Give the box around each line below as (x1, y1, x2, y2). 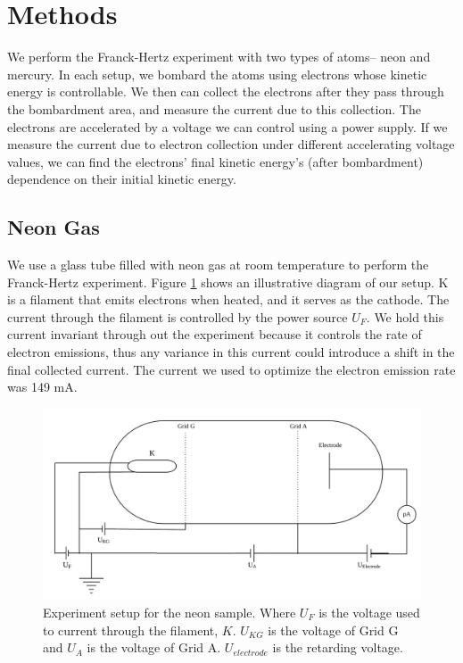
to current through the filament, (43, 620, 219, 639)
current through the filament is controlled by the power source (7, 307, 348, 326)
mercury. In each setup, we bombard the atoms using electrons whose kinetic (7, 64, 427, 83)
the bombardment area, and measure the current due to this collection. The (7, 99, 421, 118)
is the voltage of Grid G (268, 620, 399, 639)
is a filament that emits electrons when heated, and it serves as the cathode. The (7, 290, 450, 309)
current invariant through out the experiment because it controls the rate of (7, 325, 422, 344)
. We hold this (366, 307, 444, 326)
